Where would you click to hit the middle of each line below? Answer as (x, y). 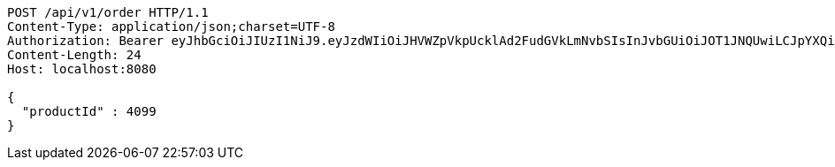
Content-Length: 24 (74, 55)
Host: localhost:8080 (82, 69)
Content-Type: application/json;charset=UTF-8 (171, 27)
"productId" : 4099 (89, 111)
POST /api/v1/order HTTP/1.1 (108, 12)
